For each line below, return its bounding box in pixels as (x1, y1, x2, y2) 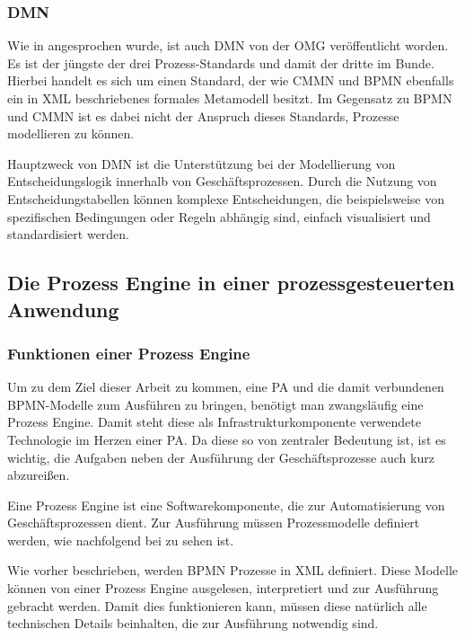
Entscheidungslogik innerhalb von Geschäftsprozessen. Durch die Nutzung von (7, 172, 437, 191)
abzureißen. (7, 465, 70, 484)
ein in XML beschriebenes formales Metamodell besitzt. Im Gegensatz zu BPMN (7, 89, 452, 107)
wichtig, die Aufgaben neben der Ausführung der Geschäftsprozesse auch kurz (7, 447, 434, 466)
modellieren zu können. (7, 124, 135, 143)
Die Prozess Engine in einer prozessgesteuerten (7, 269, 455, 297)
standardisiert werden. (7, 225, 130, 244)
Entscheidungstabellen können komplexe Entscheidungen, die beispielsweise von (7, 189, 444, 208)
